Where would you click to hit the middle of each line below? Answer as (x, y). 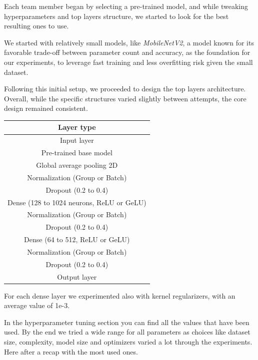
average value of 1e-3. (37, 305)
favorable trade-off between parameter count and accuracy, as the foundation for (127, 52)
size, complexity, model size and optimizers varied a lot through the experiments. (128, 342)
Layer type (77, 127)
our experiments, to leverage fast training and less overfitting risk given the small (128, 62)
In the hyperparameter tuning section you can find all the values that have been (127, 322)
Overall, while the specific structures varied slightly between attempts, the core (125, 98)
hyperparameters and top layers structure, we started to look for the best (116, 16)
